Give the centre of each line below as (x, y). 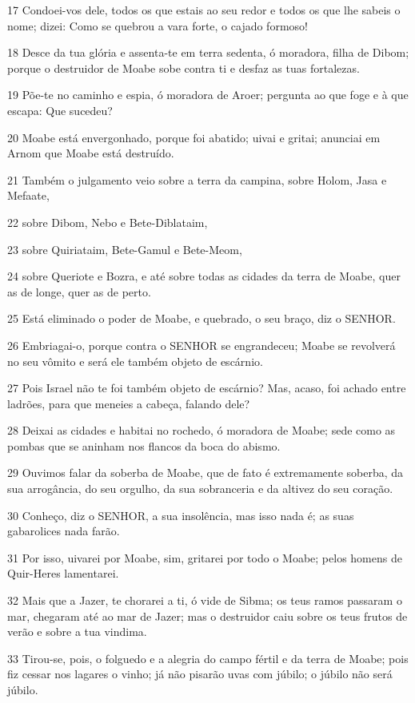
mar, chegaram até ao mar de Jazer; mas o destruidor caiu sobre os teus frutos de (207, 616)
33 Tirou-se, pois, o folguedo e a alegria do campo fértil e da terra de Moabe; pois (208, 658)
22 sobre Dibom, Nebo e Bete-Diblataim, (108, 222)
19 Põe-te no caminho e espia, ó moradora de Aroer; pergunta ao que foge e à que (208, 95)
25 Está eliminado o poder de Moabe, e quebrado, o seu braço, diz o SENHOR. (202, 318)
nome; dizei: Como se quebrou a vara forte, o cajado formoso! (158, 25)
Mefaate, (28, 195)
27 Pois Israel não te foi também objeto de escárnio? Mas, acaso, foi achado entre (207, 388)
